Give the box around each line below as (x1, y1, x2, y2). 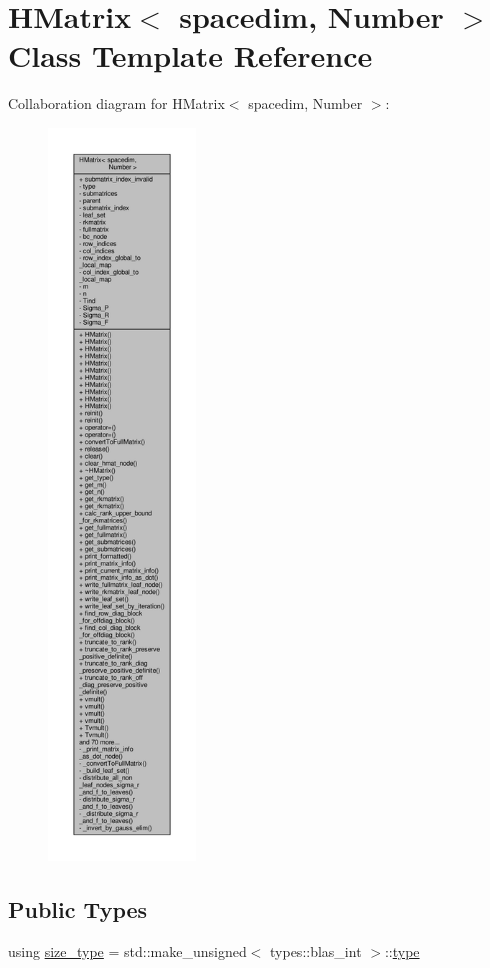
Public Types (8, 894, 148, 925)
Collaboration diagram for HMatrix (8, 93, 225, 114)
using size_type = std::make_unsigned (8, 941, 247, 962)
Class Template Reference (8, 35, 373, 76)
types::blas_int (270, 941, 362, 962)
